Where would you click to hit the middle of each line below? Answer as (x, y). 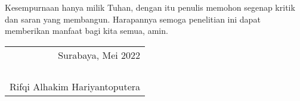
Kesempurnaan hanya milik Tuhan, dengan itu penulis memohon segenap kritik (150, 7)
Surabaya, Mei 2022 (99, 55)
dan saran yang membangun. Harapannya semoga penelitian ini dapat (133, 19)
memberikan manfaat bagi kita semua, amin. (86, 31)
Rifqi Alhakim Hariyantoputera (75, 86)
